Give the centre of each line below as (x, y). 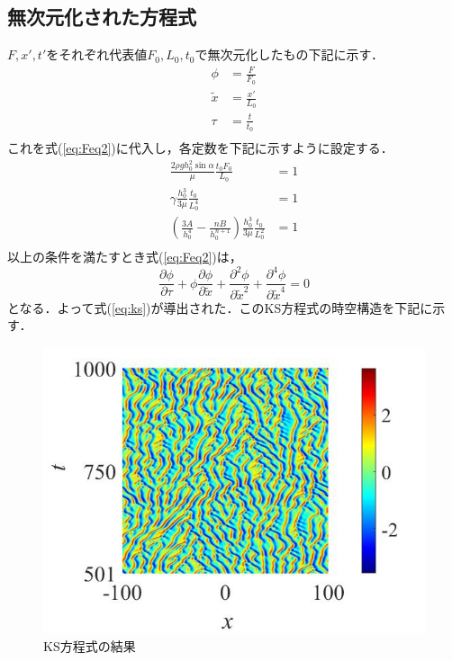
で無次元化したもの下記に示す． (289, 54)
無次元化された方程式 (102, 17)
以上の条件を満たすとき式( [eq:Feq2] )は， (125, 257)
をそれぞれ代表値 (97, 54)
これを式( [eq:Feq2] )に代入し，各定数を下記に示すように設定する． (200, 148)
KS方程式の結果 (90, 645)
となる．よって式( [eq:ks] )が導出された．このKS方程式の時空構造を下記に (220, 307)
